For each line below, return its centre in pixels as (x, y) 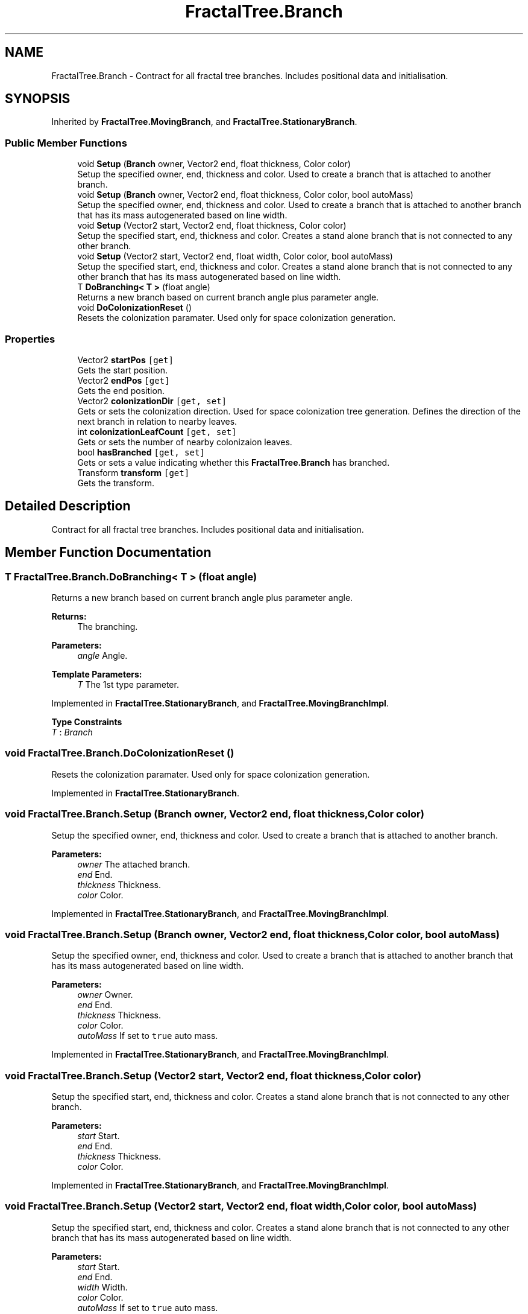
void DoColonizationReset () (135, 308)
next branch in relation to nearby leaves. (157, 421)
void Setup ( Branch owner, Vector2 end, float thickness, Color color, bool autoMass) (245, 195)
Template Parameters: (97, 674)
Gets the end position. (121, 390)
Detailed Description (68, 506)
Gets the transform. (116, 483)
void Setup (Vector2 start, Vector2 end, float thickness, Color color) (212, 226)
